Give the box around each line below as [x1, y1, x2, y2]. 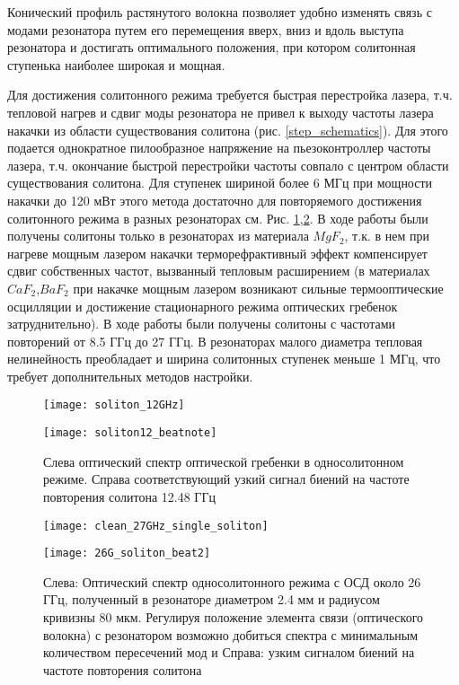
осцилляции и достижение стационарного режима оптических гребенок [7, 296, 398, 315]
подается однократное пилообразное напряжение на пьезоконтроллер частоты [7, 138, 431, 157]
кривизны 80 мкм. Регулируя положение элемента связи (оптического [43, 608, 424, 627]
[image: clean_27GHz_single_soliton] [43, 519, 269, 532]
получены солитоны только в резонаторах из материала [7, 226, 309, 245]
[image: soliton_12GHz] [43, 399, 185, 412]
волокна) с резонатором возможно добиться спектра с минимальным [43, 625, 419, 644]
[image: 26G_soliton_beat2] [43, 547, 211, 560]
